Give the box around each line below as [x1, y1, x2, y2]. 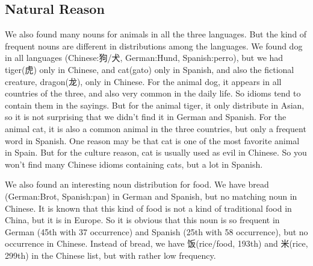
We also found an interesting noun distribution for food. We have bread [5, 178, 269, 191]
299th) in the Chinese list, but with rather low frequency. [5, 249, 216, 261]
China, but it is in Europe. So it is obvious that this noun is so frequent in [5, 214, 280, 226]
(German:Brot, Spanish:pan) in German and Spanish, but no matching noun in [5, 189, 297, 202]
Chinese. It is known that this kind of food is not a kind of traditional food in [5, 201, 292, 214]
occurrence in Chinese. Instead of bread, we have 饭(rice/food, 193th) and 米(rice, [5, 237, 308, 250]
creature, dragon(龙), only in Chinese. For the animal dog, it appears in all [5, 75, 282, 87]
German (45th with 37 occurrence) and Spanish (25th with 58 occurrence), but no [5, 225, 308, 238]
